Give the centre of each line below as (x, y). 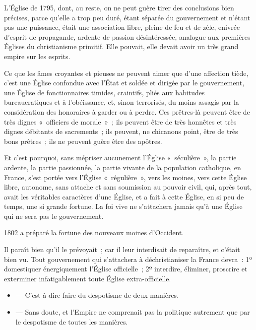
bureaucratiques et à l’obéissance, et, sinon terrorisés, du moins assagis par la (122, 102)
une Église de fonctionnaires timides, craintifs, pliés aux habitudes (104, 92)
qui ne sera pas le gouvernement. (54, 216)
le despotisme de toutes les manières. (72, 321)
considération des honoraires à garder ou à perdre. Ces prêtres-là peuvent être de (127, 111)
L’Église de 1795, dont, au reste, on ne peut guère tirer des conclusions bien (119, 7)
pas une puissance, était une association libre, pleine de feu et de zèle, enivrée (122, 27)
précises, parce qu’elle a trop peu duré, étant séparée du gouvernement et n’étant (127, 17)
